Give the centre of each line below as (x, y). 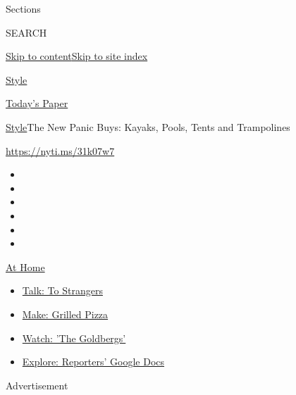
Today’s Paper (37, 103)
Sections (23, 8)
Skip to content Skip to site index (77, 56)
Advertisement (37, 385)
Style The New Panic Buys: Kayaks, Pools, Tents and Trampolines (148, 126)
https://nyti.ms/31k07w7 (60, 150)
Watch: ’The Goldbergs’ (74, 338)
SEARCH (26, 32)
